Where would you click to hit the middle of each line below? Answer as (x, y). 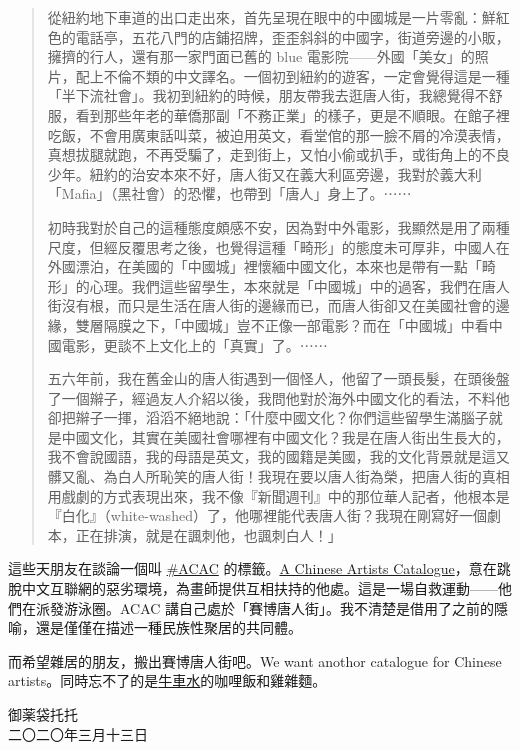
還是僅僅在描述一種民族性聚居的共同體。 (168, 627)
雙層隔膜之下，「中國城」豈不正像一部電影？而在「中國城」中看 (282, 324)
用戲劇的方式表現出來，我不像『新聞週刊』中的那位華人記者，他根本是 (278, 495)
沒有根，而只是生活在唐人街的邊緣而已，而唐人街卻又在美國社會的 (278, 305)
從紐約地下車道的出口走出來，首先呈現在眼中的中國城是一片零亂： (264, 17)
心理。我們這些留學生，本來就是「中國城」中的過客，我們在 (285, 285)
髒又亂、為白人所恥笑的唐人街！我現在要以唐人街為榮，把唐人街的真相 (278, 476)
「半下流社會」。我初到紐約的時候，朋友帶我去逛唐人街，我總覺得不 (268, 95)
